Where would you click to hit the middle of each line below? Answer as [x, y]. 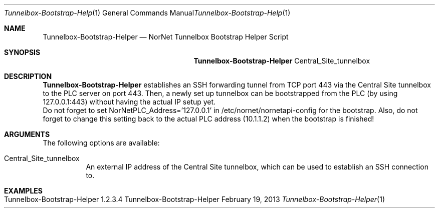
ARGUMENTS [27, 134]
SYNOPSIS [22, 52]
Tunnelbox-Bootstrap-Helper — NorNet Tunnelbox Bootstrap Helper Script [166, 37]
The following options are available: [101, 143]
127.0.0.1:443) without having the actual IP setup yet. [129, 102]
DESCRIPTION [28, 76]
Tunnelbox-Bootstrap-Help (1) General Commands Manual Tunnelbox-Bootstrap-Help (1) [147, 13]
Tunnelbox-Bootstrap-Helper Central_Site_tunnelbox [282, 61]
